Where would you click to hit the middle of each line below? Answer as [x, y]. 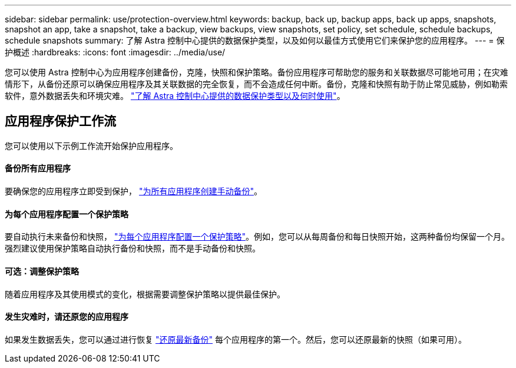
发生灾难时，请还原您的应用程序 [67, 317]
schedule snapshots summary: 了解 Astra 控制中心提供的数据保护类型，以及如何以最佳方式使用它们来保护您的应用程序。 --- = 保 [255, 40]
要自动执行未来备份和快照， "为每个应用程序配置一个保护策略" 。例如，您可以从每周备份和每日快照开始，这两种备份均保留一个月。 [257, 237]
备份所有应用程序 [38, 168]
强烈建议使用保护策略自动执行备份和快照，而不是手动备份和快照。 [133, 248]
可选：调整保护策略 [42, 271]
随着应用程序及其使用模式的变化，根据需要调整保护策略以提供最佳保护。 [145, 294]
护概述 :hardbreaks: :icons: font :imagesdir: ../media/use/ [115, 52]
